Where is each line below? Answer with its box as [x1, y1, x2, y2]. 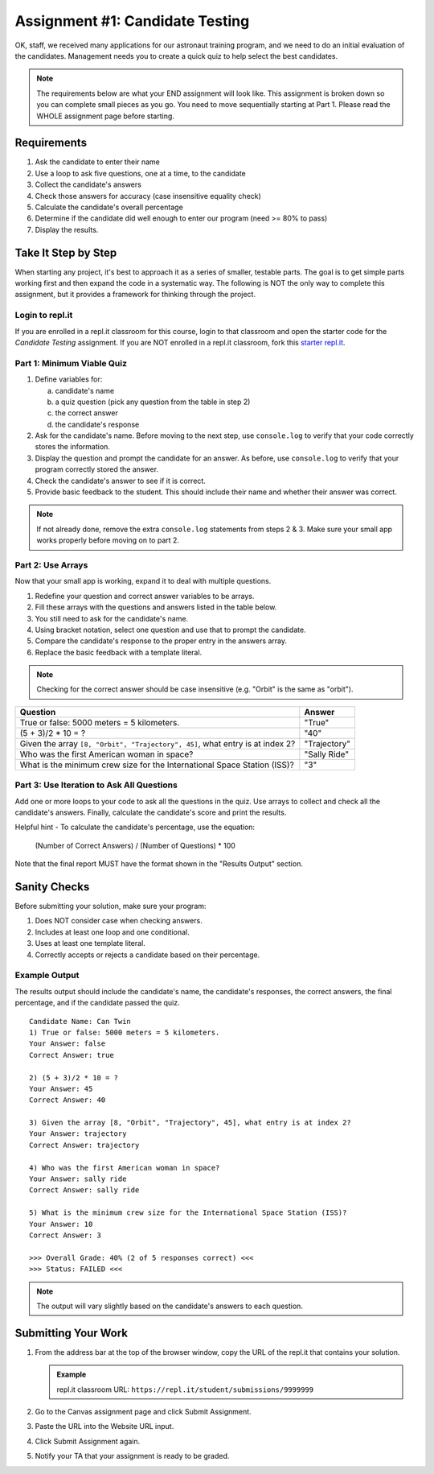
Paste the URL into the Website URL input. [35, 1422, 174, 1431]
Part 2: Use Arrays [14, 559, 88, 571]
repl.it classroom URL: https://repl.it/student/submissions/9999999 [56, 1385, 313, 1394]
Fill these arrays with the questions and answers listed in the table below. [35, 602, 277, 612]
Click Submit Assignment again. [35, 1436, 141, 1446]
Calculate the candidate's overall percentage [35, 202, 184, 212]
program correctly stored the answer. [35, 464, 159, 474]
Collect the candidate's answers [35, 180, 142, 189]
